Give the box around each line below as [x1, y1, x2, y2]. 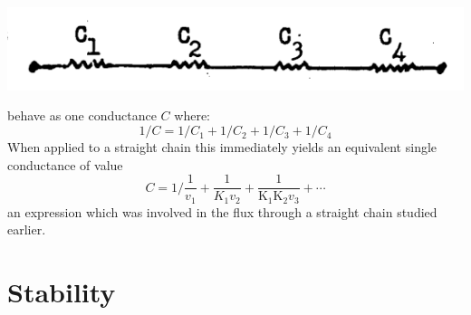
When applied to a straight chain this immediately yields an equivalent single [7, 138, 437, 157]
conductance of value [7, 155, 123, 174]
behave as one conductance [7, 106, 157, 125]
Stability [7, 273, 116, 310]
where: [174, 106, 210, 125]
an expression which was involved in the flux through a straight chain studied [7, 202, 437, 221]
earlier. [7, 220, 46, 239]
